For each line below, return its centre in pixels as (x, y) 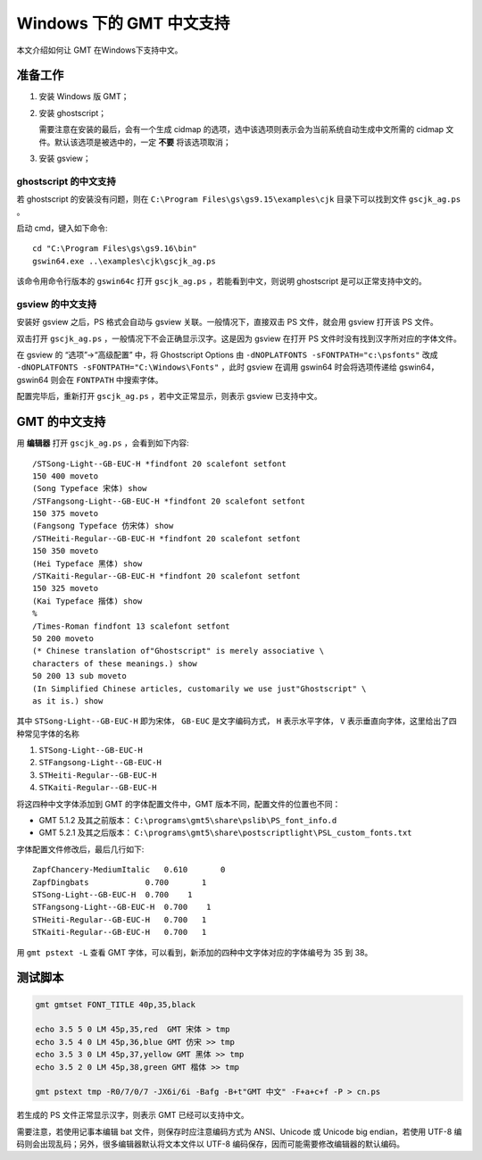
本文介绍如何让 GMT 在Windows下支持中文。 (100, 50)
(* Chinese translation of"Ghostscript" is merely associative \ (179, 651)
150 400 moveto (66, 476)
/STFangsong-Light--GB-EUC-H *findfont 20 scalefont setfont (169, 501)
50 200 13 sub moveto (79, 676)
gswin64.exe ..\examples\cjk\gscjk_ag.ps (124, 261)
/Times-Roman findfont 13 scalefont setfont (132, 626)
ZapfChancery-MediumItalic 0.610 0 (129, 870)
